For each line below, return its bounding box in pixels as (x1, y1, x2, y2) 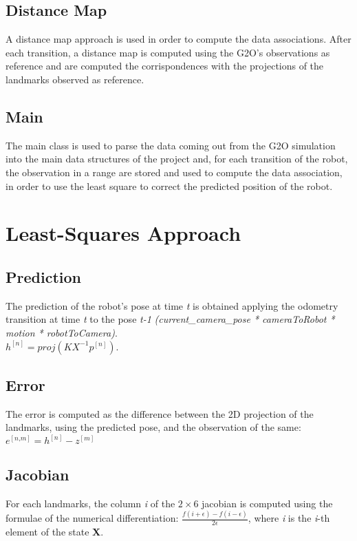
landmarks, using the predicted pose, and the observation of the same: (6, 420, 301, 434)
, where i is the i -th (248, 511, 330, 525)
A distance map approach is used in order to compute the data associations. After (6, 32, 351, 46)
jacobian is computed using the (202, 496, 333, 510)
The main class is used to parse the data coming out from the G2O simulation (6, 138, 336, 152)
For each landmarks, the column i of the (6, 496, 175, 510)
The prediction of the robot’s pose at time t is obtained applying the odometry (6, 298, 338, 312)
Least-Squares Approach (6, 219, 241, 247)
